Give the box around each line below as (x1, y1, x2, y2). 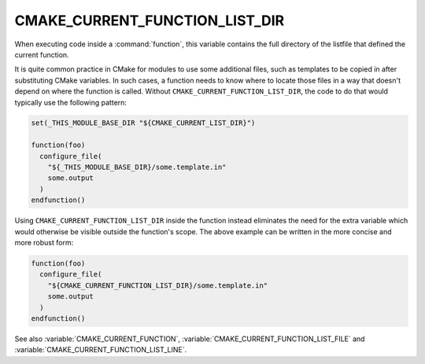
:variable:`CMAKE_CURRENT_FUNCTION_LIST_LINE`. (14, 345, 187, 355)
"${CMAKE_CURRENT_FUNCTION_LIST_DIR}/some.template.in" (47, 281, 268, 290)
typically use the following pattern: (14, 97, 128, 107)
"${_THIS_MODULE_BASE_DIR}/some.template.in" (47, 163, 227, 172)
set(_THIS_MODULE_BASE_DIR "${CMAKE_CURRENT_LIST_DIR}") (31, 119, 256, 127)
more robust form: (14, 237, 74, 247)
